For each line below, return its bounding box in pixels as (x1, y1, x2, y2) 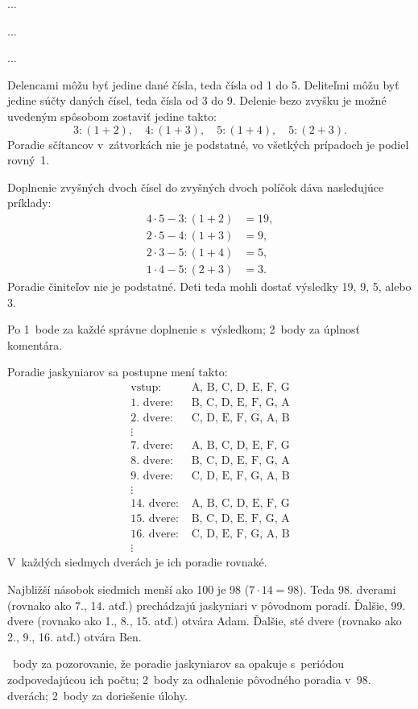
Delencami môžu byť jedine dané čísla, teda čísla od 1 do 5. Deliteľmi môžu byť (7, 76, 399, 93)
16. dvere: (130, 529, 179, 541)
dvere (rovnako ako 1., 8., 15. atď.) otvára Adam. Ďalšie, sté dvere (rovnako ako (7, 612, 402, 629)
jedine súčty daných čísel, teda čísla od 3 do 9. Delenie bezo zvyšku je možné (7, 92, 387, 109)
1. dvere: (130, 397, 173, 409)
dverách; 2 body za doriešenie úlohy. (7, 686, 188, 703)
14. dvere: (130, 498, 179, 510)
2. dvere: (130, 413, 173, 425)
